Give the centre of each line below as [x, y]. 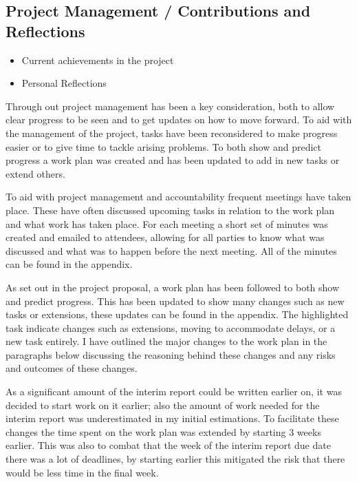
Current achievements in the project [98, 60]
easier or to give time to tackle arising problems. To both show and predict [163, 146]
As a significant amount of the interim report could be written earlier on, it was [174, 391]
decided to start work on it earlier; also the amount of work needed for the [163, 405]
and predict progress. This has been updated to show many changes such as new [175, 301]
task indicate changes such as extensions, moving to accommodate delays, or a [171, 327]
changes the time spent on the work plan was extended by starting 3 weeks [163, 431]
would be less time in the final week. [82, 472]
